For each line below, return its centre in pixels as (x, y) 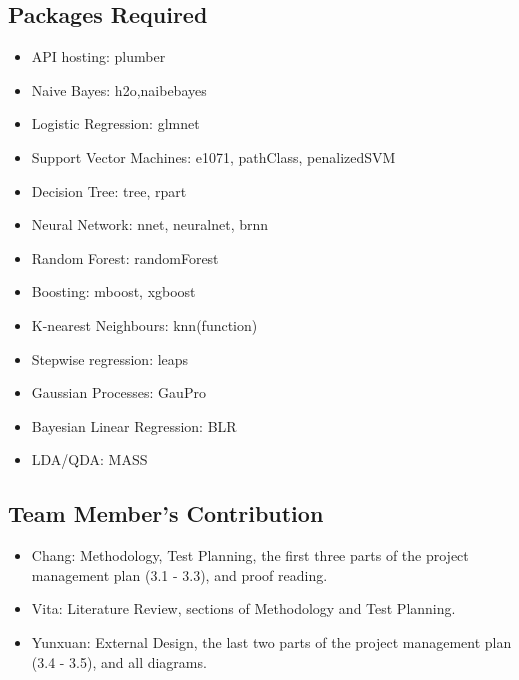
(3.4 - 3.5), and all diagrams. (119, 661)
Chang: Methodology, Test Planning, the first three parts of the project (250, 555)
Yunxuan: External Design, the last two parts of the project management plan (271, 641)
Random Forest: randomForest (125, 257)
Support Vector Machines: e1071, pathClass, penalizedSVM (213, 156)
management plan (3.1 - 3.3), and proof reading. (179, 574)
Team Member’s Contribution (166, 513)
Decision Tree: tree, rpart (109, 190)
